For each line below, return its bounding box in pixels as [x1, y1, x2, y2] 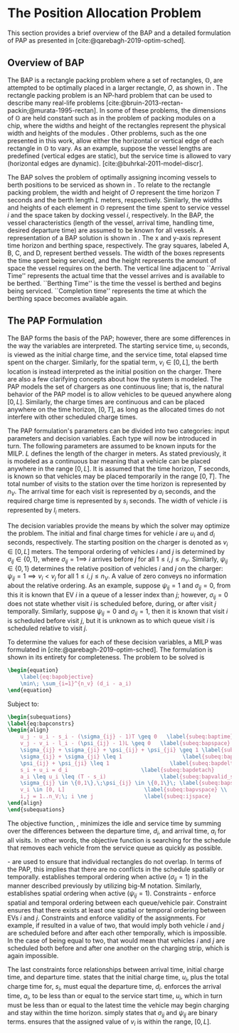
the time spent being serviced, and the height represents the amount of [7, 256, 217, 264]
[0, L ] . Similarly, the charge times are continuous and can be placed [7, 398, 205, 406]
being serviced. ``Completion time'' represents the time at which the [7, 287, 207, 295]
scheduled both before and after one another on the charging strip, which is [7, 944, 230, 952]
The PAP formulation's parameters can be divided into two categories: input [7, 426, 230, 436]
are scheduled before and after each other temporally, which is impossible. [7, 929, 227, 937]
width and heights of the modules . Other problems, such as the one [7, 128, 207, 137]
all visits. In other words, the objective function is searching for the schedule [7, 836, 231, 844]
